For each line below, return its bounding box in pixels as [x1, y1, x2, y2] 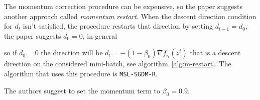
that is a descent [190, 47, 241, 58]
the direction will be [41, 47, 103, 58]
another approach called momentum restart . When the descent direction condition [4, 11, 256, 21]
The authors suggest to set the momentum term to [4, 85, 161, 95]
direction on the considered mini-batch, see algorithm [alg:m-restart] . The [4, 58, 231, 69]
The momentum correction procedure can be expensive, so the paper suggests [4, 1, 242, 11]
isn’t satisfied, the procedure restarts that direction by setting [23, 21, 213, 31]
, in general [82, 30, 117, 41]
